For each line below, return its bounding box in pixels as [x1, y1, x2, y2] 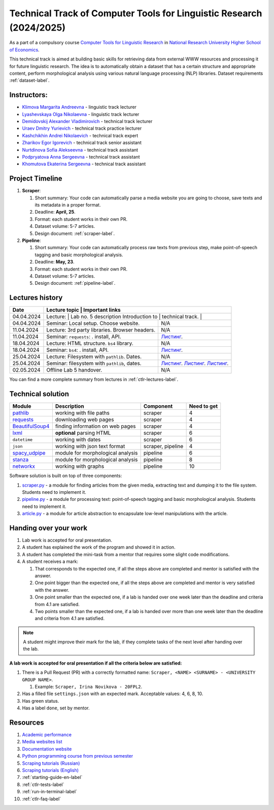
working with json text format [55, 443, 125, 450]
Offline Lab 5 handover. [46, 367, 102, 374]
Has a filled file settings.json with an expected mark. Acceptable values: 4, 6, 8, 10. [22, 691, 203, 697]
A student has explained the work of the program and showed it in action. [22, 544, 176, 550]
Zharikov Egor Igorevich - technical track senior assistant [22, 140, 142, 146]
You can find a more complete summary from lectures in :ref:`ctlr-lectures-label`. [9, 376, 179, 382]
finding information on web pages [55, 423, 136, 430]
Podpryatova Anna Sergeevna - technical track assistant [22, 154, 140, 160]
